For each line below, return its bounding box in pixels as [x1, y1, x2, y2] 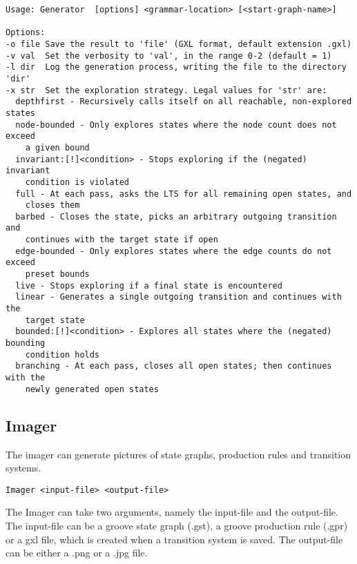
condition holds [25, 349, 100, 360]
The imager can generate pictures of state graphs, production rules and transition [6, 447, 351, 461]
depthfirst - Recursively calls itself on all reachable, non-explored [15, 97, 352, 107]
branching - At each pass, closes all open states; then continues [15, 361, 332, 371]
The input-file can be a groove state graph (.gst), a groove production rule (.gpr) [6, 518, 348, 532]
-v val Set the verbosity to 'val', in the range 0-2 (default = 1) [6, 50, 332, 61]
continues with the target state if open [25, 235, 218, 245]
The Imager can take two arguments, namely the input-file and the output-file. [6, 505, 338, 519]
